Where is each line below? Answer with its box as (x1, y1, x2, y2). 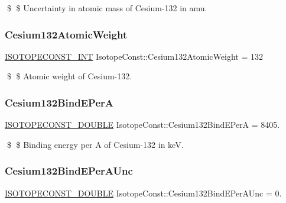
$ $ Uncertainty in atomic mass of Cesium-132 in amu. (6, 2, 207, 14)
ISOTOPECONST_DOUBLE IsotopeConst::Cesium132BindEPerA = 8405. (5, 118, 280, 131)
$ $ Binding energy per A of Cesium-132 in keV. (6, 138, 184, 150)
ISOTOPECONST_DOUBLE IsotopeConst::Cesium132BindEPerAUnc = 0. (5, 186, 282, 199)
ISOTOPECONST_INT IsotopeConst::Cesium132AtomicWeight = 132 (5, 50, 263, 62)
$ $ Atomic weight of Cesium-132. (6, 70, 132, 82)
